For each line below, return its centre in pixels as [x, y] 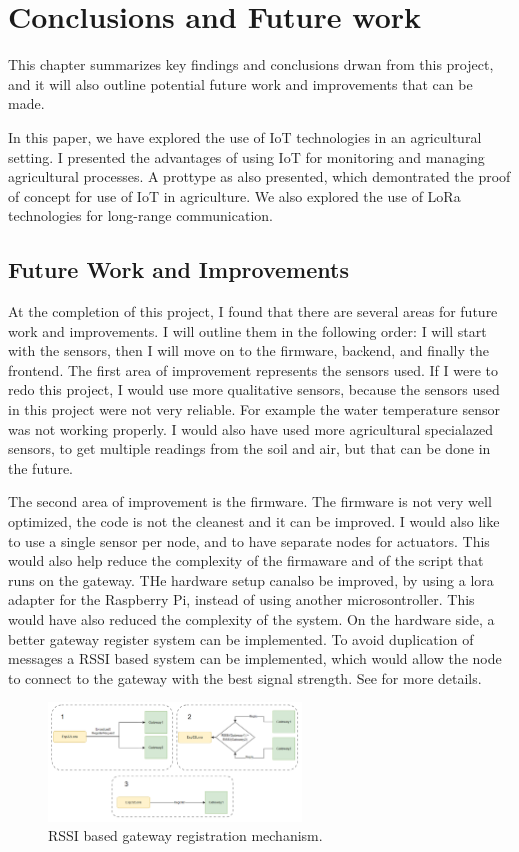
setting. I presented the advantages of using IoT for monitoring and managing [246, 156]
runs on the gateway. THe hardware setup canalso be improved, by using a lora [251, 579]
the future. [41, 467]
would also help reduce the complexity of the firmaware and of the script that [246, 560]
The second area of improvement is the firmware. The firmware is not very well [250, 501]
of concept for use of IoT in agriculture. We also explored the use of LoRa [234, 195]
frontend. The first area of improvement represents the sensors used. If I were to [253, 369]
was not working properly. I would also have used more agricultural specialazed [251, 428]
